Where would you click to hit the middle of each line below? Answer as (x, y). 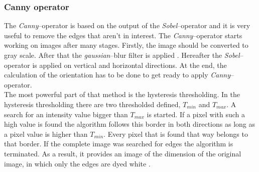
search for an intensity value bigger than (66, 114)
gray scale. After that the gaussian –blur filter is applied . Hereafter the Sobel (122, 55)
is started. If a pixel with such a (196, 114)
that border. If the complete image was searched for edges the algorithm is (119, 144)
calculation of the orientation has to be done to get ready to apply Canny (117, 75)
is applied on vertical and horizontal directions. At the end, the (129, 65)
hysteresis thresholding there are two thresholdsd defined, (92, 104)
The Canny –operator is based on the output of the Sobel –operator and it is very (127, 25)
